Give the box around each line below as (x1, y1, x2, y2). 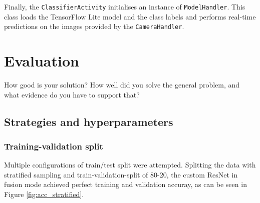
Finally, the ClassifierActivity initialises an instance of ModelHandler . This (4, 1, 245, 11)
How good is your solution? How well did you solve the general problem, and (4, 79, 240, 90)
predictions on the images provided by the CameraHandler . (4, 21, 184, 31)
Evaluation (4, 50, 79, 71)
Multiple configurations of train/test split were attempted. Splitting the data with (4, 159, 256, 170)
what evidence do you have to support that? (4, 89, 140, 99)
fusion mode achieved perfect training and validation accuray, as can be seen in (4, 179, 247, 189)
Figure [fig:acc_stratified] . (4, 189, 84, 199)
